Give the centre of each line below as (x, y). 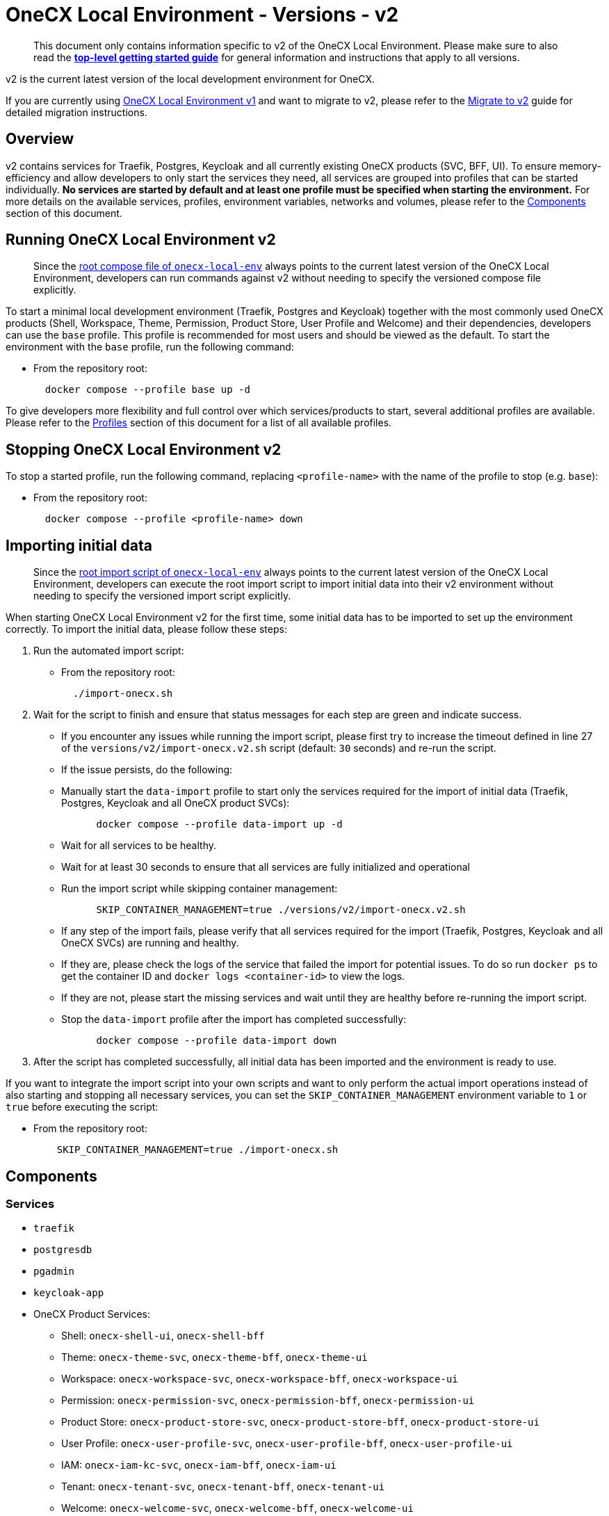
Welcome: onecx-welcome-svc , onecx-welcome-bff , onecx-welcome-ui (237, 1508)
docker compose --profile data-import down (217, 1041)
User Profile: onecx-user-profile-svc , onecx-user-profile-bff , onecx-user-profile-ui (287, 1444)
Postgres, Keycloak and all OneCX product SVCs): (176, 803)
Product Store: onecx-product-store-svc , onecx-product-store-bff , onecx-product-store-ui (300, 1422)
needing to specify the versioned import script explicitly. (162, 596)
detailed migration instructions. (76, 112)
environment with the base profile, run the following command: (150, 347)
